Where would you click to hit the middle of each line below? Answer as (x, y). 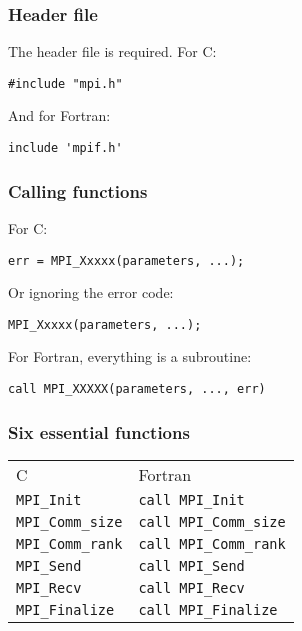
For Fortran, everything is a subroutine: (130, 356)
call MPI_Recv (191, 587)
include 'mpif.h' (65, 148)
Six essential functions (99, 431)
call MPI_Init (191, 499)
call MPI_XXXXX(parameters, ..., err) (137, 389)
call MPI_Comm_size (212, 521)
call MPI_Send (191, 565)
